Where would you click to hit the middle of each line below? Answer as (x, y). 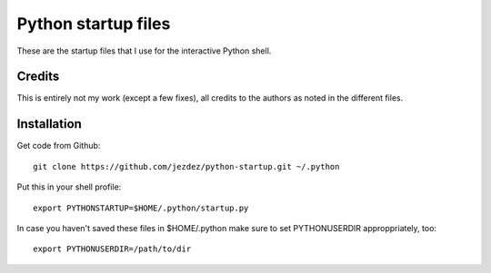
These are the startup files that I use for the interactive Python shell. (144, 51)
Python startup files (94, 24)
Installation (49, 124)
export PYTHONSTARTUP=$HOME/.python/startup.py (141, 208)
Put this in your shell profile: (69, 187)
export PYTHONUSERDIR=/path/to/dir (112, 249)
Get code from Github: (59, 146)
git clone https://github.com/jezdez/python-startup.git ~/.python (186, 166)
